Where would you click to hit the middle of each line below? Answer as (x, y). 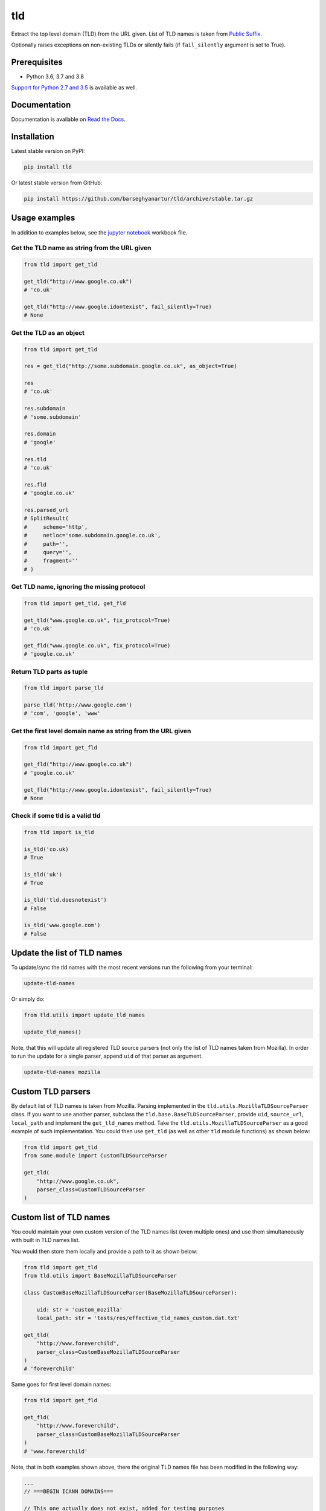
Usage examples (43, 218)
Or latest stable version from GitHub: (57, 183)
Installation (33, 136)
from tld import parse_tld (64, 688)
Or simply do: (28, 999)
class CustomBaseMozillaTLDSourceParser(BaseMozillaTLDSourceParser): (131, 1293)
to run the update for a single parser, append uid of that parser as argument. (107, 1056)
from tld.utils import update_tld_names (84, 1015)
